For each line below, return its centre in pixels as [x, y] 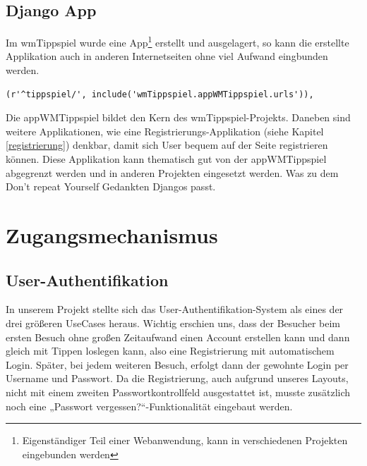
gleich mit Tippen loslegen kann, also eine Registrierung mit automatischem [170, 351]
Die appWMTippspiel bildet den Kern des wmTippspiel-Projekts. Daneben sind [178, 117]
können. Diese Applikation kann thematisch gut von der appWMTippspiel [166, 159]
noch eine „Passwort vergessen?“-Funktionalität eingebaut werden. [149, 406]
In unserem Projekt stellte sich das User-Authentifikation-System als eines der [175, 309]
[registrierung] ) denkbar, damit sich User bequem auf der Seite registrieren [167, 145]
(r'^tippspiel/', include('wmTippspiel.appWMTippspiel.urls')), [160, 94]
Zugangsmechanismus [112, 234]
